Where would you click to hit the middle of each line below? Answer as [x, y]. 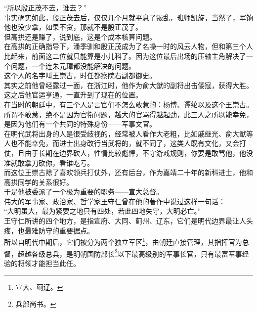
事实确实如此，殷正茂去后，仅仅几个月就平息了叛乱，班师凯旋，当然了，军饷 [128, 17]
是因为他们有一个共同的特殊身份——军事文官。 [80, 124]
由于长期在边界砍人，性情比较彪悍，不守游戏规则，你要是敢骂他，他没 [139, 153]
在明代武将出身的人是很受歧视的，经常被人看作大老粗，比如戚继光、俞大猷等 [128, 133]
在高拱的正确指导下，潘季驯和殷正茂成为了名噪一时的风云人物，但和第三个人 [128, 46]
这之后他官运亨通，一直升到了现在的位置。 [73, 95]
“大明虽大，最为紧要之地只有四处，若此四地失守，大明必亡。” [103, 211]
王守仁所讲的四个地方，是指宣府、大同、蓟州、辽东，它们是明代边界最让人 [125, 221]
